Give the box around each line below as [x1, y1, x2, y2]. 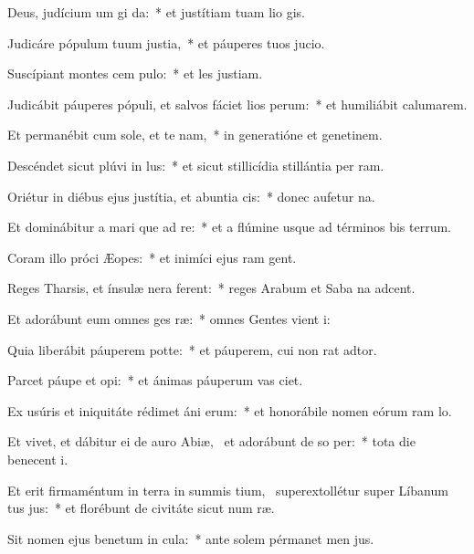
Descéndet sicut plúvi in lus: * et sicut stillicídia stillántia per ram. [7, 155, 384, 174]
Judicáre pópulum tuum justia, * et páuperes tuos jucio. [7, 33, 325, 52]
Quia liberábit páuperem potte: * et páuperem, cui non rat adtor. [7, 340, 377, 359]
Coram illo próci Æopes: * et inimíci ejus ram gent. [7, 247, 297, 267]
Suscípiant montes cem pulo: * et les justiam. [7, 64, 263, 83]
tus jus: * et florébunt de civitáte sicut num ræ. [7, 498, 275, 517]
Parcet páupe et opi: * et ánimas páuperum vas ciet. [7, 371, 303, 390]
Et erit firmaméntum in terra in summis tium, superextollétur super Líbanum [7, 480, 448, 499]
